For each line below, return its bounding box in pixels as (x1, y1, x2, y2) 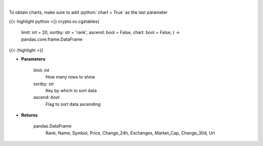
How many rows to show (45, 74, 95, 80)
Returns (21, 112, 38, 118)
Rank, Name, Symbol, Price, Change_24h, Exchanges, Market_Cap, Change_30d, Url (45, 130, 215, 136)
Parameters (21, 56, 46, 62)
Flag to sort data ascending (45, 101, 101, 107)
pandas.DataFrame (33, 123, 72, 129)
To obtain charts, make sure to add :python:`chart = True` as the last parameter (9, 10, 168, 16)
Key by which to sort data (45, 87, 97, 93)
